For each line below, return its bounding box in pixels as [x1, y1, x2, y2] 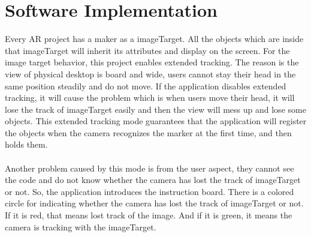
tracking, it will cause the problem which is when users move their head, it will [5, 91, 295, 104]
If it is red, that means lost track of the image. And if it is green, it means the [5, 209, 292, 221]
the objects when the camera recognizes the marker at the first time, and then [5, 126, 292, 139]
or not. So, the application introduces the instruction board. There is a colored [5, 185, 294, 197]
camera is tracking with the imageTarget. [5, 220, 156, 233]
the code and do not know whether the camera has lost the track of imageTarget [5, 173, 301, 186]
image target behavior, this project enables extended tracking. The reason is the [5, 56, 299, 68]
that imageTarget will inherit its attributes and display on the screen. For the [5, 44, 290, 56]
